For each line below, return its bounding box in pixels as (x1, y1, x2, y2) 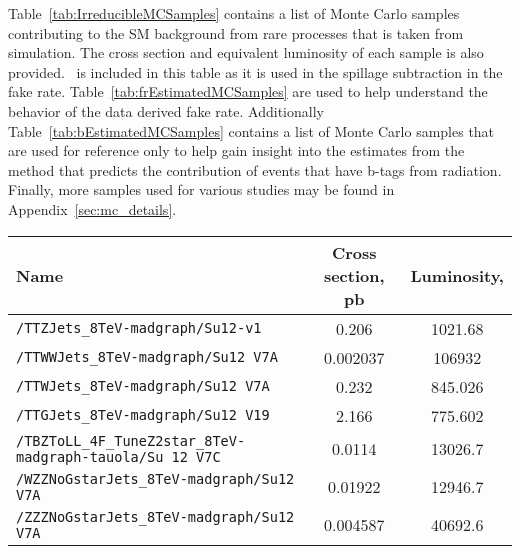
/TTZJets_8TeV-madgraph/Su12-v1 (16, 320, 262, 337)
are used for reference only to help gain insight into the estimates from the (8, 140, 465, 161)
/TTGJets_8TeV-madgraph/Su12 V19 (16, 407, 270, 424)
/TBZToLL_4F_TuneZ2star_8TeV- (16, 432, 246, 449)
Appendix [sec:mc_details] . (8, 198, 177, 219)
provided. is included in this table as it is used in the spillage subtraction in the (8, 61, 503, 82)
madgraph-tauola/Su (16, 448, 164, 465)
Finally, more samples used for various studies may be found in (8, 179, 395, 200)
